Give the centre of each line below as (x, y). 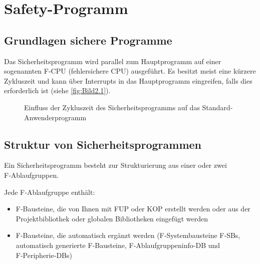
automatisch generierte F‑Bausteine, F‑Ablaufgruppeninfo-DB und (118, 245)
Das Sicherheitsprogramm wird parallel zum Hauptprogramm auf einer (113, 61)
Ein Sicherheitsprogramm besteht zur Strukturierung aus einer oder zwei (115, 165)
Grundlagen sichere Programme (88, 40)
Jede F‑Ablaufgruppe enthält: (50, 192)
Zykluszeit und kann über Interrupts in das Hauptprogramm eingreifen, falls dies (128, 80)
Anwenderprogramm (55, 117)
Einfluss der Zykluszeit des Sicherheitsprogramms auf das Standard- (128, 107)
